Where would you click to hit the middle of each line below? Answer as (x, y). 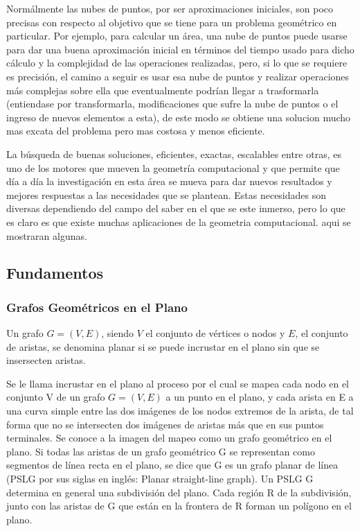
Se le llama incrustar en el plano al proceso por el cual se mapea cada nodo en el (178, 383)
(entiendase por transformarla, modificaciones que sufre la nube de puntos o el (172, 104)
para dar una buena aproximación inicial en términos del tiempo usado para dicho (180, 49)
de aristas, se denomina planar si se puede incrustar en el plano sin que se (163, 346)
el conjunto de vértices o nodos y (215, 333)
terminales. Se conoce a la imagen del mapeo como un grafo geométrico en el (169, 438)
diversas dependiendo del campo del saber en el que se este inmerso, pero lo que (176, 208)
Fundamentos (55, 273)
